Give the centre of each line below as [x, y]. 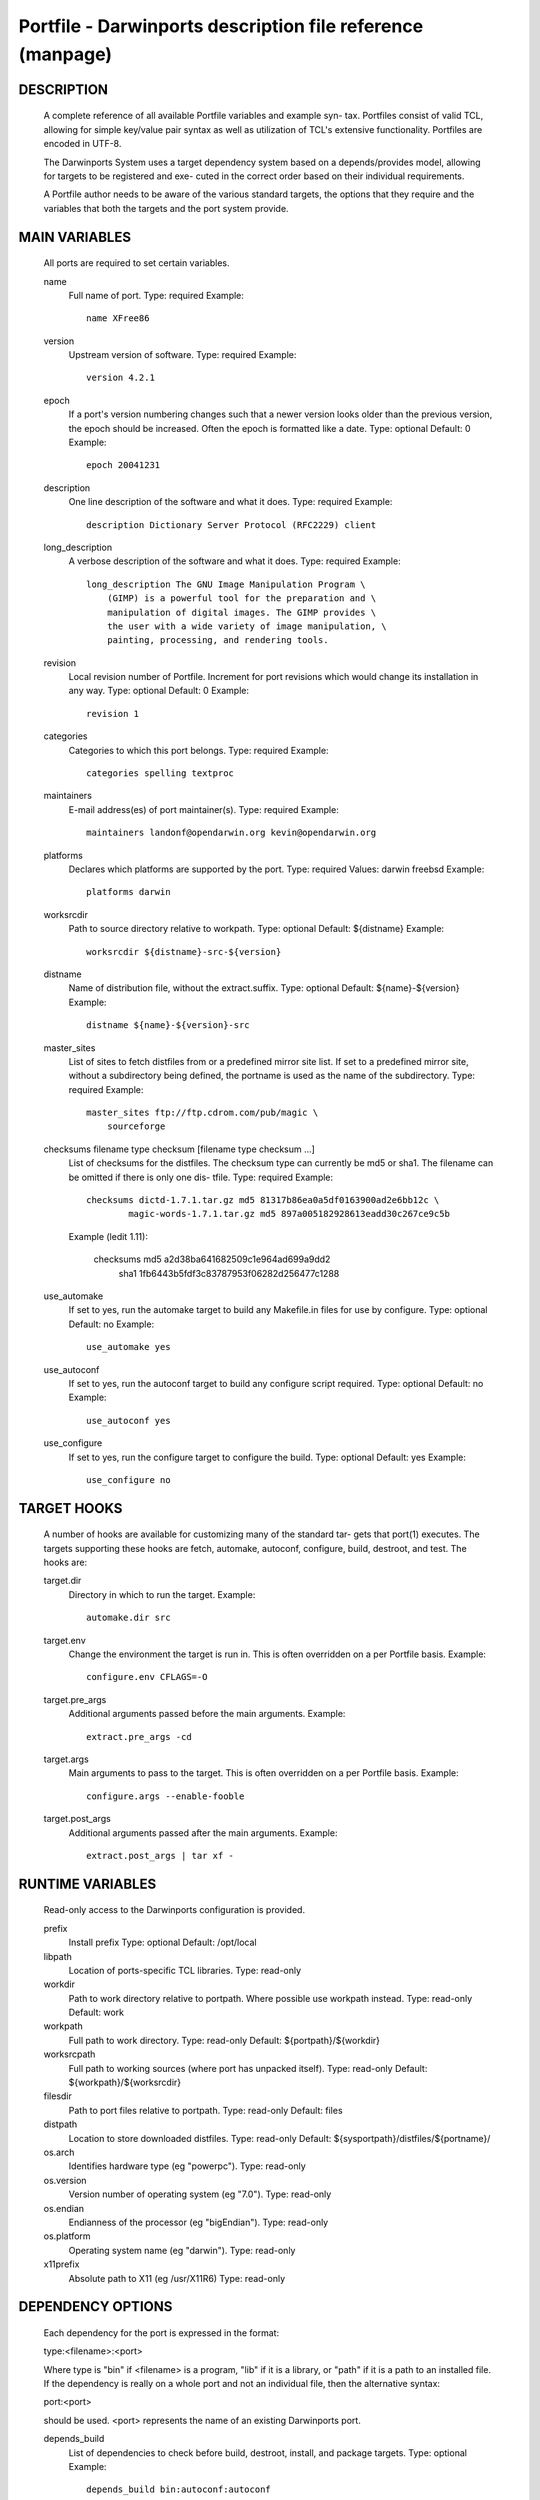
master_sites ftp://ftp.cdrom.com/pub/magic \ [202, 1113]
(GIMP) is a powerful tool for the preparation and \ [241, 598]
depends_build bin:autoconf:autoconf [179, 2489]
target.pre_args [75, 1699]
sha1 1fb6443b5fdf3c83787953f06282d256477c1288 [229, 1273]
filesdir [57, 2096]
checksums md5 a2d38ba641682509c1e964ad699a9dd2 [212, 1259]
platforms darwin [128, 892]
